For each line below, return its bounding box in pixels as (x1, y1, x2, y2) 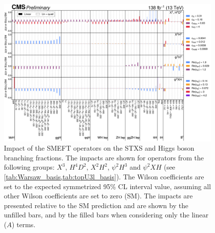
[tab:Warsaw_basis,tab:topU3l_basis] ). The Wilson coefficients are (4, 171, 204, 181)
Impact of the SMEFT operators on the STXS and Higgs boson (4, 143, 194, 153)
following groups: (4, 162, 55, 172)
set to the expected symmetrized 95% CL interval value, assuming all (4, 181, 211, 191)
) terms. (11, 219, 36, 229)
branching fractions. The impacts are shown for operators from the (4, 152, 204, 162)
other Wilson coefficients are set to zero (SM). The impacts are (4, 191, 193, 201)
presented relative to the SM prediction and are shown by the (4, 200, 189, 210)
